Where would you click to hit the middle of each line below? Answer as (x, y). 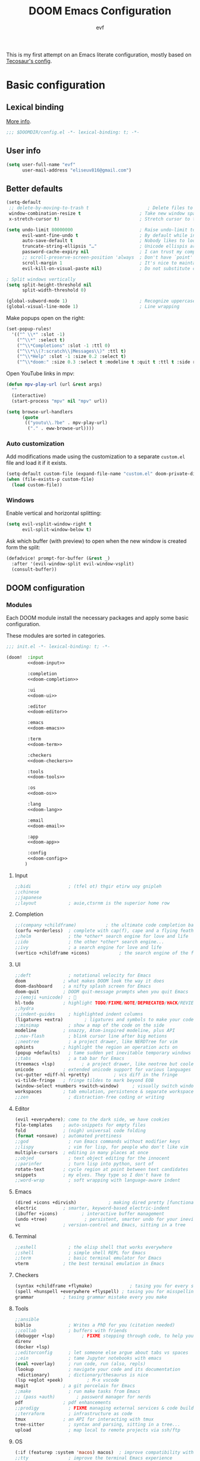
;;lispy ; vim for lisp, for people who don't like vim (101, 1147)
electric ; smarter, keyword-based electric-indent (92, 1208)
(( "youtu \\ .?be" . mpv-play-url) (66, 423)
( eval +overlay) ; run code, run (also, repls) (80, 1364)
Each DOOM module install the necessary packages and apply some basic (97, 618)
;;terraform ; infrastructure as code (74, 1413)
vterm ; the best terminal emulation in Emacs (90, 1264)
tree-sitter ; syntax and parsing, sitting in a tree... (97, 1425)
